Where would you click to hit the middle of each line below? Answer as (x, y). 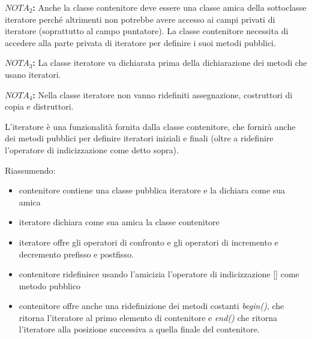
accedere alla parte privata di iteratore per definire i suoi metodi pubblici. (140, 42)
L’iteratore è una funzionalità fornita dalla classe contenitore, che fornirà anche (150, 126)
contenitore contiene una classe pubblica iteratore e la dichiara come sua (152, 190)
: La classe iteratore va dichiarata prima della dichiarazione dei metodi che (170, 63)
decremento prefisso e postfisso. (76, 254)
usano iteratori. (33, 74)
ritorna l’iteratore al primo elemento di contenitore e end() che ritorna (148, 317)
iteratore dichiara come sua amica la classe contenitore (119, 222)
